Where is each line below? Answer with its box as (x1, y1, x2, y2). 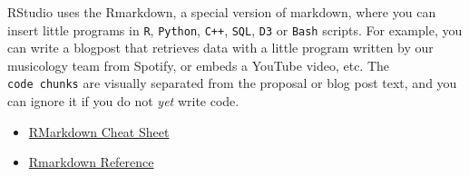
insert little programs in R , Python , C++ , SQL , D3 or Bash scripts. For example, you (7, 20, 463, 39)
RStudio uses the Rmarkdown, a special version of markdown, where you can (7, 3, 436, 21)
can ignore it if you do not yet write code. (7, 92, 239, 111)
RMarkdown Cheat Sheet (28, 122, 170, 141)
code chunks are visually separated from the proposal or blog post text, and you (7, 73, 457, 93)
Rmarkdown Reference (28, 152, 154, 171)
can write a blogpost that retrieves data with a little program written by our (7, 38, 434, 57)
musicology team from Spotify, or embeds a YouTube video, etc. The (7, 55, 390, 74)
